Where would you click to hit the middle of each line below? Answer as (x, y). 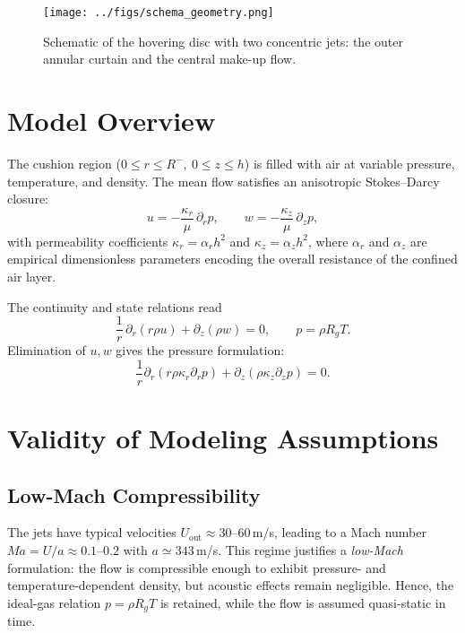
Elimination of (47, 350)
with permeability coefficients (88, 241)
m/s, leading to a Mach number (339, 532)
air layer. (32, 276)
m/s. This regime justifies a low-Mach (299, 550)
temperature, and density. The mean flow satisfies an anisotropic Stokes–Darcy (224, 181)
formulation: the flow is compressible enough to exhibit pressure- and (197, 567)
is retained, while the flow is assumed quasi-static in (303, 602)
